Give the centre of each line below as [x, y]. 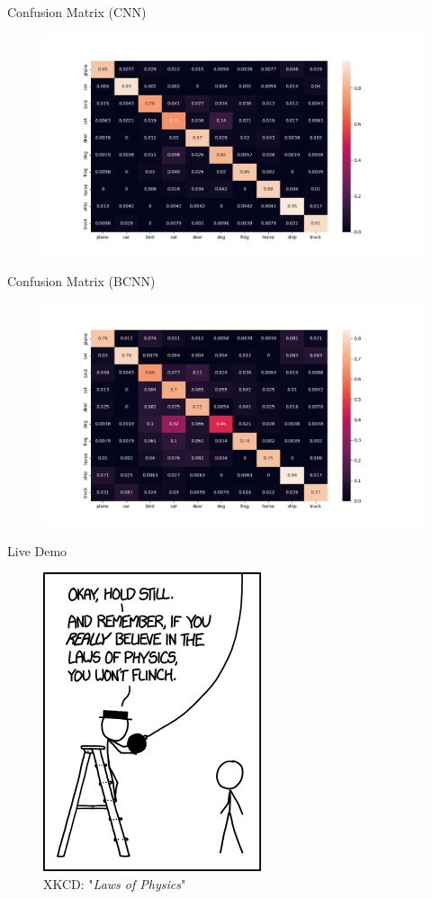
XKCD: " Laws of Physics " [115, 883]
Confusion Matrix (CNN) [77, 12]
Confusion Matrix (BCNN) [81, 281]
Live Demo [37, 550]
